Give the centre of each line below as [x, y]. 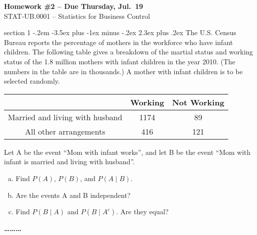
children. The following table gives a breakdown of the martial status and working [128, 52]
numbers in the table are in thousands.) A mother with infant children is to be [123, 71]
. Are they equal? [142, 211]
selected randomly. [32, 81]
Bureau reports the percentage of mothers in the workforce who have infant [119, 42]
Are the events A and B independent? [73, 195]
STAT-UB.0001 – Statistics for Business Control [77, 16]
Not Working [198, 102]
